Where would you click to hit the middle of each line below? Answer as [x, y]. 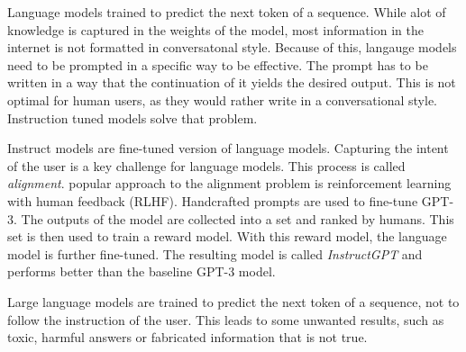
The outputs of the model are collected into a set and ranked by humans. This [238, 218]
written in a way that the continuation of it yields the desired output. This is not [232, 82]
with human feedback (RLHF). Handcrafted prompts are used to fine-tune [213, 200]
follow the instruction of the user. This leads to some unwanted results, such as [226, 319]
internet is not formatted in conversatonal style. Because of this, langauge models [232, 47]
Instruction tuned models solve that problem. [132, 117]
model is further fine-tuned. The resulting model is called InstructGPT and [215, 253]
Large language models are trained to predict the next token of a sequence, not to [233, 301]
